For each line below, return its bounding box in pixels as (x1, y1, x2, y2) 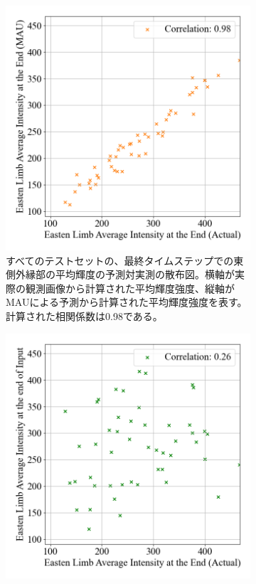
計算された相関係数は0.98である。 (6, 308, 163, 323)
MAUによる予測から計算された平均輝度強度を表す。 (6, 294, 247, 309)
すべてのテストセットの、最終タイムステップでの (6, 253, 234, 267)
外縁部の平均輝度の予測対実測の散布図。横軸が (15, 267, 235, 282)
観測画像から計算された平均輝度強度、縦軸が (25, 280, 235, 295)
